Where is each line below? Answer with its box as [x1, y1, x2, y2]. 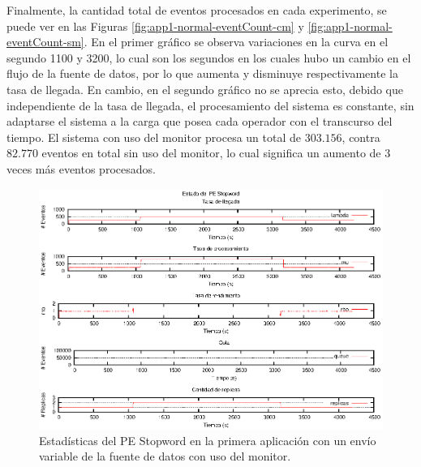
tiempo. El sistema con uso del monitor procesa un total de [6, 128, 302, 145]
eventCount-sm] [6, 33, 84, 50]
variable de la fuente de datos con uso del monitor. [39, 448, 291, 465]
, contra [342, 128, 380, 145]
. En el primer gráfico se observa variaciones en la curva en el [84, 33, 389, 50]
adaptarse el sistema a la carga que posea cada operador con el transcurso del [6, 113, 393, 130]
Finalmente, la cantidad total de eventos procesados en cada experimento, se [6, 2, 387, 18]
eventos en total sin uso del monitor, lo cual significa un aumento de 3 [41, 144, 391, 161]
